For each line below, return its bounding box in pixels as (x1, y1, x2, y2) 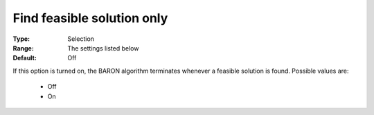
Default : (12, 54, 37, 62)
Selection (67, 35, 95, 43)
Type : (12, 35, 30, 43)
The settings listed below (67, 44, 139, 52)
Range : (12, 44, 34, 52)
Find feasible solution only (12, 10, 168, 26)
